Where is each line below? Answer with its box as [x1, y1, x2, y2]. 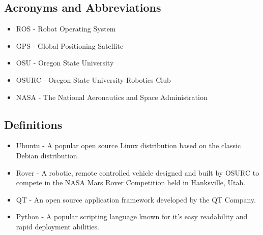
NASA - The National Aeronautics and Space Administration [16, 91, 208, 102]
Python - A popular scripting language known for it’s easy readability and [16, 211, 248, 222]
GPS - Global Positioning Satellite [16, 40, 124, 51]
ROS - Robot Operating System [16, 23, 116, 34]
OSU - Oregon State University [16, 57, 114, 68]
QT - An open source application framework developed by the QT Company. [16, 194, 256, 205]
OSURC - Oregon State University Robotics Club [16, 74, 171, 85]
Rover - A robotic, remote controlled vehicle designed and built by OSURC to [16, 167, 259, 178]
